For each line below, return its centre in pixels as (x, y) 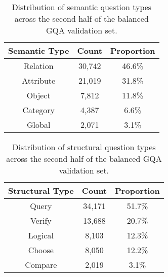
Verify (41, 220)
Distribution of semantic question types (82, 7)
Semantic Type (39, 50)
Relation (38, 66)
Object (38, 95)
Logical (41, 235)
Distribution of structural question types (84, 147)
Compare (41, 265)
